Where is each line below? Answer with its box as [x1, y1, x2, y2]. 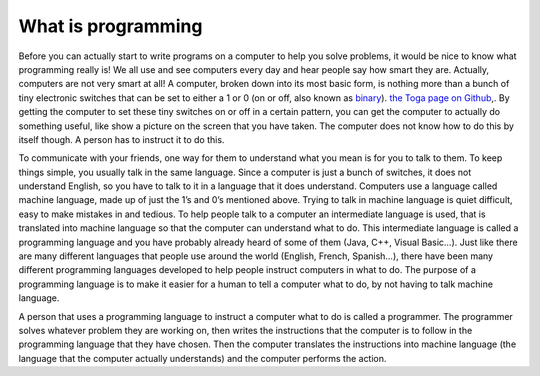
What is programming [18, 15, 203, 37]
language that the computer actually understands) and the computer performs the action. [18, 352, 387, 364]
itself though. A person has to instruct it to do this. [18, 133, 225, 145]
